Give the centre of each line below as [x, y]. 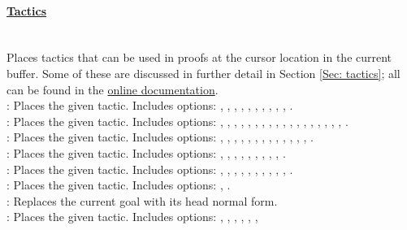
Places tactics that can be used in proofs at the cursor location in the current [199, 57]
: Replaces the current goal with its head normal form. [142, 200]
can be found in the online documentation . [113, 89]
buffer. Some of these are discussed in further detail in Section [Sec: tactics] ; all [203, 73]
